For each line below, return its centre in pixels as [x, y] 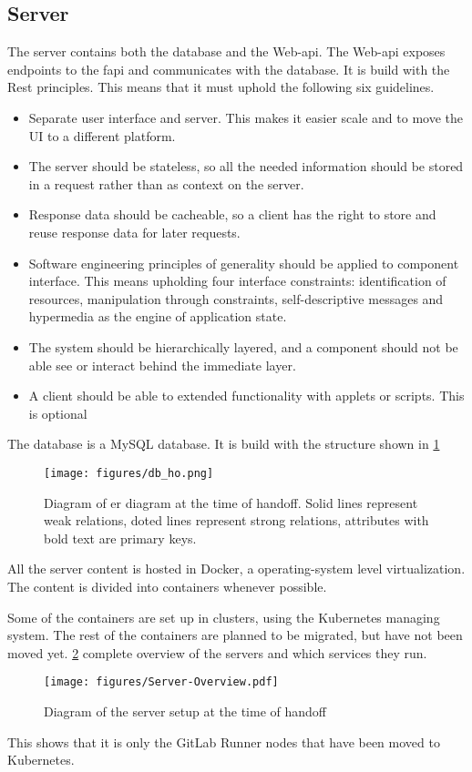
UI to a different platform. [102, 135]
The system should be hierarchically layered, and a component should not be [243, 346]
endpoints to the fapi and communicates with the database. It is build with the [229, 69]
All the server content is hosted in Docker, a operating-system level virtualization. [236, 569]
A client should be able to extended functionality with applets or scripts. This [246, 396]
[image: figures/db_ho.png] [129, 473]
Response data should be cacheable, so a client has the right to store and [232, 214]
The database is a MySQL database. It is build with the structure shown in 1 [224, 444]
